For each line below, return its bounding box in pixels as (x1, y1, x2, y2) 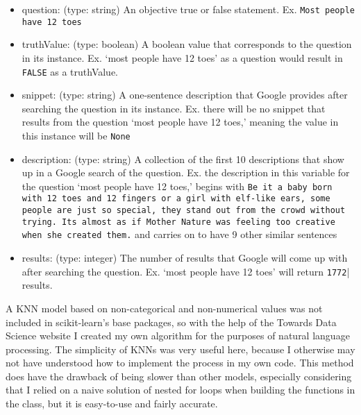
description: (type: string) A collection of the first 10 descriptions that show (22, 151, 344, 166)
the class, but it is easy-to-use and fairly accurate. (6, 396, 218, 411)
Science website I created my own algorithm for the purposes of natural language (6, 328, 350, 343)
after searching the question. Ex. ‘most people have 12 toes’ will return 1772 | (22, 264, 350, 278)
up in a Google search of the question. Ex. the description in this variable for (22, 165, 350, 180)
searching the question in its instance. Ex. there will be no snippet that (22, 101, 326, 115)
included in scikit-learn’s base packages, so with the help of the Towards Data (6, 314, 337, 329)
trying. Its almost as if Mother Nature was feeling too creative (22, 217, 335, 227)
